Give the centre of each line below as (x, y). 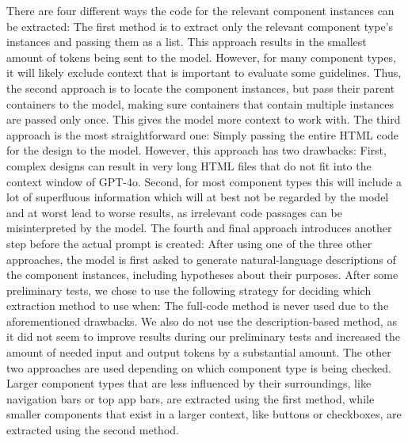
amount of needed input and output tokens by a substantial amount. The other (199, 352)
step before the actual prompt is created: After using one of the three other (189, 243)
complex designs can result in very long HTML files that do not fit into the (189, 165)
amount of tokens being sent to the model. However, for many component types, (201, 57)
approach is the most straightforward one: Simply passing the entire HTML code (203, 134)
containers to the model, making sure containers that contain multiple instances (200, 103)
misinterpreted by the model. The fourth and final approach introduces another (199, 228)
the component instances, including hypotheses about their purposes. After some (202, 275)
